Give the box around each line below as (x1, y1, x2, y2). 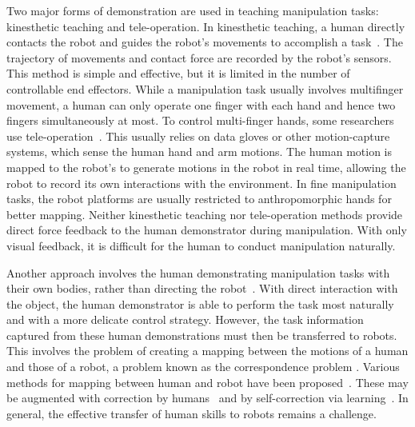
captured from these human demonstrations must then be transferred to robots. (6, 326, 397, 343)
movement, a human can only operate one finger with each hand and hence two (6, 96, 396, 113)
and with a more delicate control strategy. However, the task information (6, 311, 364, 328)
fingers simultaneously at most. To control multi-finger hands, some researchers (6, 112, 394, 129)
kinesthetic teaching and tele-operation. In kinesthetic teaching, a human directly (6, 18, 405, 34)
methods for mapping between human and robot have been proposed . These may (6, 373, 409, 390)
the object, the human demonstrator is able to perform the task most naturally (6, 295, 394, 312)
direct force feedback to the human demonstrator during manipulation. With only (6, 221, 407, 238)
